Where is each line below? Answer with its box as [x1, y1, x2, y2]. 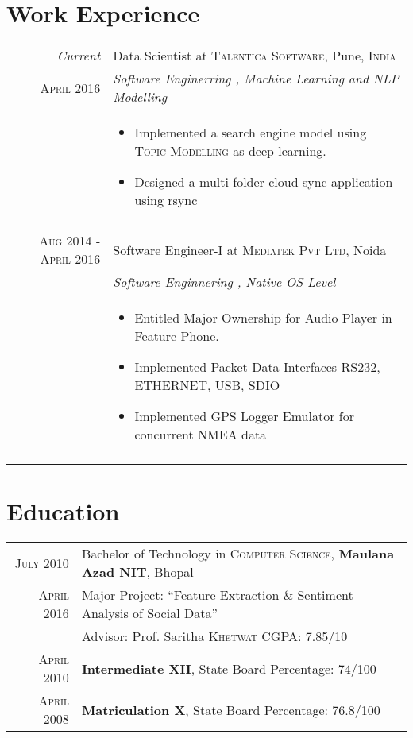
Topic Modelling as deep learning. [134, 141, 326, 160]
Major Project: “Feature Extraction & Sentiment [81, 585, 353, 605]
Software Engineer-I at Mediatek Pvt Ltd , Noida [113, 240, 387, 259]
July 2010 [14, 553, 69, 572]
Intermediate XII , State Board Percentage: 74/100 [81, 659, 376, 678]
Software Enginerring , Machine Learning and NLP [113, 69, 399, 88]
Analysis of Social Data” [81, 604, 218, 623]
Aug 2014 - [39, 231, 101, 250]
